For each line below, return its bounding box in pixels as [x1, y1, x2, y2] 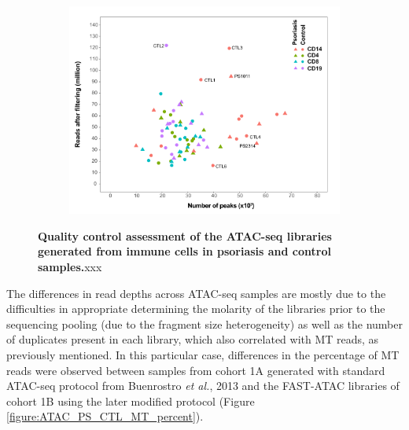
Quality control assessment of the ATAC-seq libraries [38, 227, 332, 244]
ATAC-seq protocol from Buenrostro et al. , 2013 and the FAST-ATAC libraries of [6, 377, 400, 394]
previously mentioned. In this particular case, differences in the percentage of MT [6, 347, 400, 363]
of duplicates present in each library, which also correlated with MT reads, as [6, 331, 379, 347]
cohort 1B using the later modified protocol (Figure [6, 392, 255, 409]
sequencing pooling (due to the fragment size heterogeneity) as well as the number [6, 315, 403, 332]
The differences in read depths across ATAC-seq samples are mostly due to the [6, 285, 386, 301]
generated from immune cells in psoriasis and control [38, 243, 331, 259]
